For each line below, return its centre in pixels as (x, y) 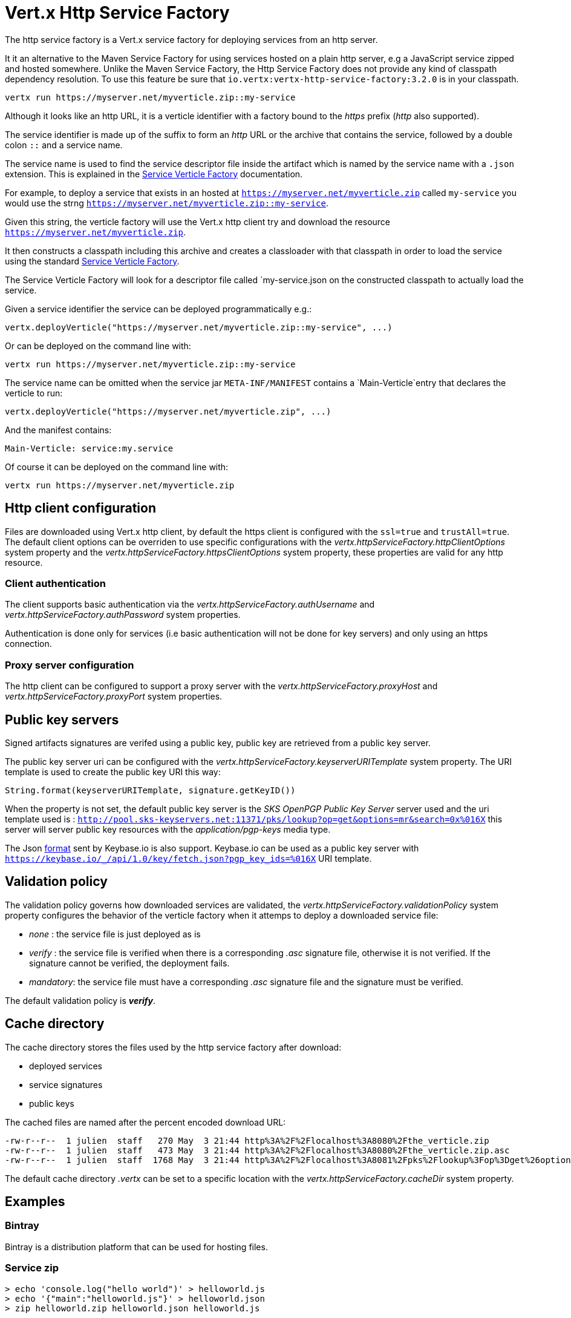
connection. (28, 644)
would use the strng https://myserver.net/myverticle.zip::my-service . (167, 203)
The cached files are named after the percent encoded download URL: (145, 1122)
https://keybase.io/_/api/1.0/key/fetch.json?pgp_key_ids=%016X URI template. (188, 858)
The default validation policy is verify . (80, 1000)
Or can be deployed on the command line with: (98, 346)
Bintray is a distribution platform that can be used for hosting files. (136, 1247)
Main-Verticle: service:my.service (89, 448)
